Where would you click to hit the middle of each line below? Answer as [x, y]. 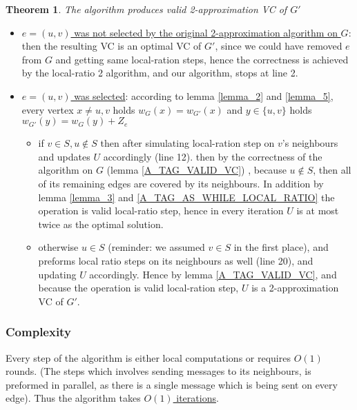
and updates [64, 156]
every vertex [48, 109]
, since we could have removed [279, 46]
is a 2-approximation [295, 288]
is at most [318, 211]
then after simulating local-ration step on [187, 143]
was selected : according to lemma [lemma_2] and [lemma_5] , [204, 95]
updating [57, 274]
